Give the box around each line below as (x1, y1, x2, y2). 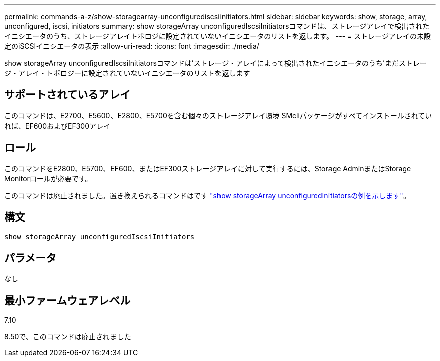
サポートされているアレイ (4, 88, 131, 101)
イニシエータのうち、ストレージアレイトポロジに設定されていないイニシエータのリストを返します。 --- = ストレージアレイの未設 (4, 32, 431, 40)
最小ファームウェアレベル (4, 294, 131, 307)
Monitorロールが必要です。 (4, 174, 92, 183)
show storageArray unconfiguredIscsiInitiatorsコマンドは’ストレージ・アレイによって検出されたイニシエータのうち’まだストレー (4, 59, 427, 67)
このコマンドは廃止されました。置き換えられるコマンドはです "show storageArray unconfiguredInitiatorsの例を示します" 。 (4, 191, 410, 200)
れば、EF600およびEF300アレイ (4, 121, 111, 130)
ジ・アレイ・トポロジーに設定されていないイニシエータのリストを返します (4, 69, 250, 77)
